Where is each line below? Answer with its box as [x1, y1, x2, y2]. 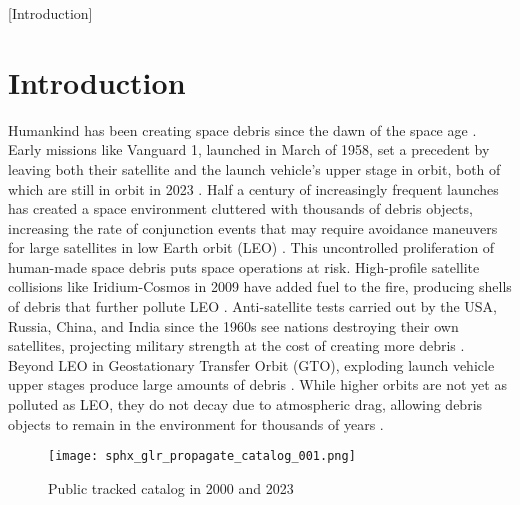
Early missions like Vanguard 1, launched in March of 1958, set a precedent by [8, 139, 490, 160]
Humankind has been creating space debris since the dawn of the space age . [8, 119, 477, 140]
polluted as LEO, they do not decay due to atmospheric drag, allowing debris [8, 394, 483, 415]
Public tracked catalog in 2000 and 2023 [48, 477, 294, 498]
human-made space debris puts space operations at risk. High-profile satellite [8, 256, 480, 277]
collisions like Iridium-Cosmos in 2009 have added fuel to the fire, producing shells [8, 276, 512, 297]
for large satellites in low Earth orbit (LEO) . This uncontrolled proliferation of [8, 237, 495, 258]
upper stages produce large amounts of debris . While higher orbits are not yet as [8, 374, 507, 395]
